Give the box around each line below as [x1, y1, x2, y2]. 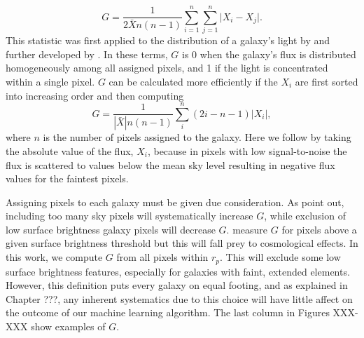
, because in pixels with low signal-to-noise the [147, 143, 347, 158]
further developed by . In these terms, [6, 46, 168, 61]
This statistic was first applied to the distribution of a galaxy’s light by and [6, 33, 330, 48]
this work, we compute [6, 250, 103, 264]
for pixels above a [281, 222, 357, 236]
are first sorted [295, 74, 358, 88]
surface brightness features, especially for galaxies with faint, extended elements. [6, 264, 350, 278]
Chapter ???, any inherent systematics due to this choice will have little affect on [6, 291, 353, 306]
